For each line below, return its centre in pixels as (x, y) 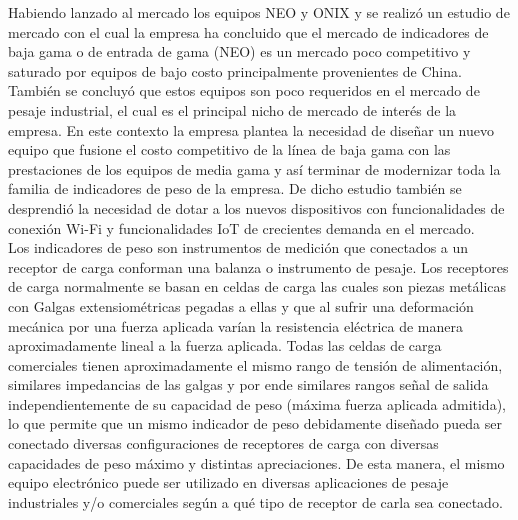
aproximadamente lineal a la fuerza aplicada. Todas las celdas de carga (225, 345)
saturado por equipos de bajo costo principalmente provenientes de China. (235, 70)
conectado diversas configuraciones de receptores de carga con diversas (223, 443)
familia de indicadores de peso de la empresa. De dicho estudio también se (235, 188)
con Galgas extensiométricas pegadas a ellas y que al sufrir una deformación (241, 305)
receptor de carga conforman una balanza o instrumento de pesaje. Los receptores (258, 266)
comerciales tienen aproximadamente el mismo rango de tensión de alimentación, (255, 364)
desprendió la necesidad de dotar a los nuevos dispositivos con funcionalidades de (256, 207)
